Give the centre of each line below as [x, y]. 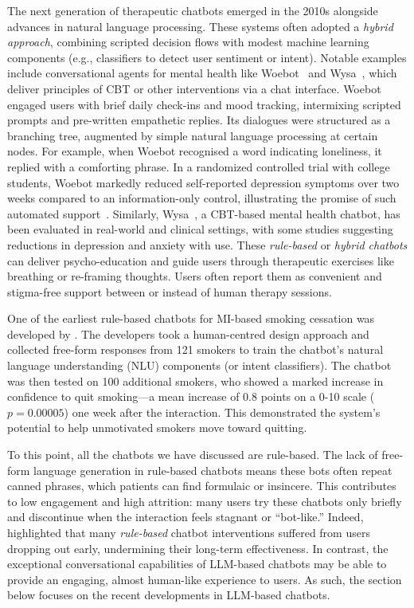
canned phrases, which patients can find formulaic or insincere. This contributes [202, 486]
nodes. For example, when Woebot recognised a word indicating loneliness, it [195, 151]
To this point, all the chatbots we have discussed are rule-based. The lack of [193, 455]
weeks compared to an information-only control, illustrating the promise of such [202, 198]
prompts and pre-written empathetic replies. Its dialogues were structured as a [199, 120]
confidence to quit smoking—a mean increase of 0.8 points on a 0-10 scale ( [191, 396]
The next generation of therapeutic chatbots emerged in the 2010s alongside [193, 10]
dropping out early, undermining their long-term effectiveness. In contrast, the [198, 548]
